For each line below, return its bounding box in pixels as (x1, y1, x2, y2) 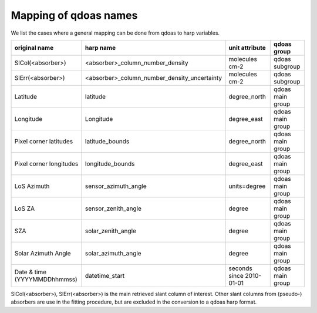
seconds (228, 264, 252, 272)
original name (14, 43, 54, 52)
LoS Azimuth (14, 182, 50, 190)
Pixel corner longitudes (14, 159, 79, 167)
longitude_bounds (85, 159, 135, 167)
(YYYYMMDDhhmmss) (14, 275, 77, 283)
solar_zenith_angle (85, 227, 136, 235)
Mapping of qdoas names (11, 9, 138, 22)
